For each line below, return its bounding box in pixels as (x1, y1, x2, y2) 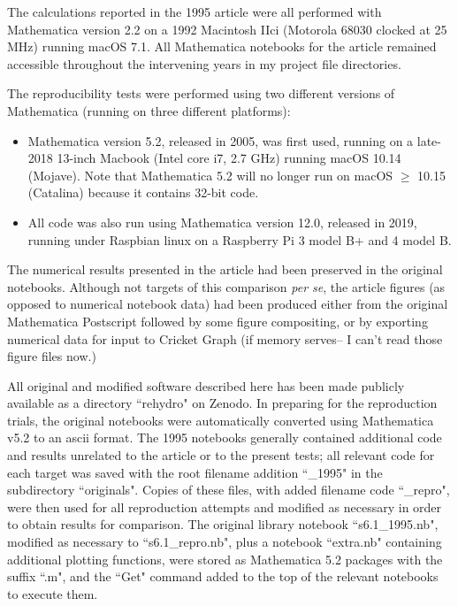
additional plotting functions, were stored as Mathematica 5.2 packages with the (7, 549, 443, 568)
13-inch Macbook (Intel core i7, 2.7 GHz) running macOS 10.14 (57, 149, 401, 167)
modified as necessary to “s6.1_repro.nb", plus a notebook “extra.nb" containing (7, 533, 442, 551)
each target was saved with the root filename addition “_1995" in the (7, 463, 383, 481)
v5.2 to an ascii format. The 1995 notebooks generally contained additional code (7, 428, 442, 447)
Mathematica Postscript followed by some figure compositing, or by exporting (7, 311, 428, 330)
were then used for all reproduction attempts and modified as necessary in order (7, 497, 442, 516)
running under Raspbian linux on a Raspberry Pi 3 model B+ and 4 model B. (27, 230, 452, 249)
